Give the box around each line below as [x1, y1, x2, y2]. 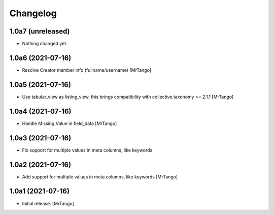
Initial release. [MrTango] [22, 200, 75, 206]
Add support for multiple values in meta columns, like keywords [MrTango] [22, 173, 178, 180]
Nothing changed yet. [22, 41, 68, 47]
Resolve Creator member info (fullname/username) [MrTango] [22, 67, 152, 73]
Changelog [9, 8, 57, 19]
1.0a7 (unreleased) [9, 27, 71, 36]
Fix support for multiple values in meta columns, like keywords [22, 147, 153, 153]
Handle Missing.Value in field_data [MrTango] [22, 120, 117, 127]
